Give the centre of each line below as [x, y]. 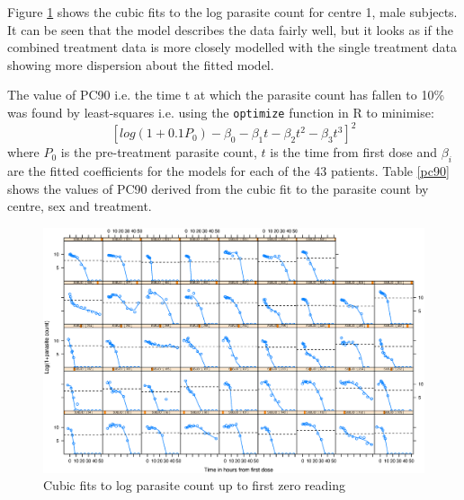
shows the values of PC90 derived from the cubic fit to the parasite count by [218, 188]
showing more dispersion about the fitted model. [141, 64]
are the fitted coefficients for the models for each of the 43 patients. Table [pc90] [228, 170]
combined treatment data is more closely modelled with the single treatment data [232, 47]
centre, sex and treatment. [80, 206]
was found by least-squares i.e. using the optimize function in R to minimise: [221, 112]
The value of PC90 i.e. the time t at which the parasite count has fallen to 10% [226, 95]
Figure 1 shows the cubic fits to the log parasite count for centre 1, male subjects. [232, 12]
